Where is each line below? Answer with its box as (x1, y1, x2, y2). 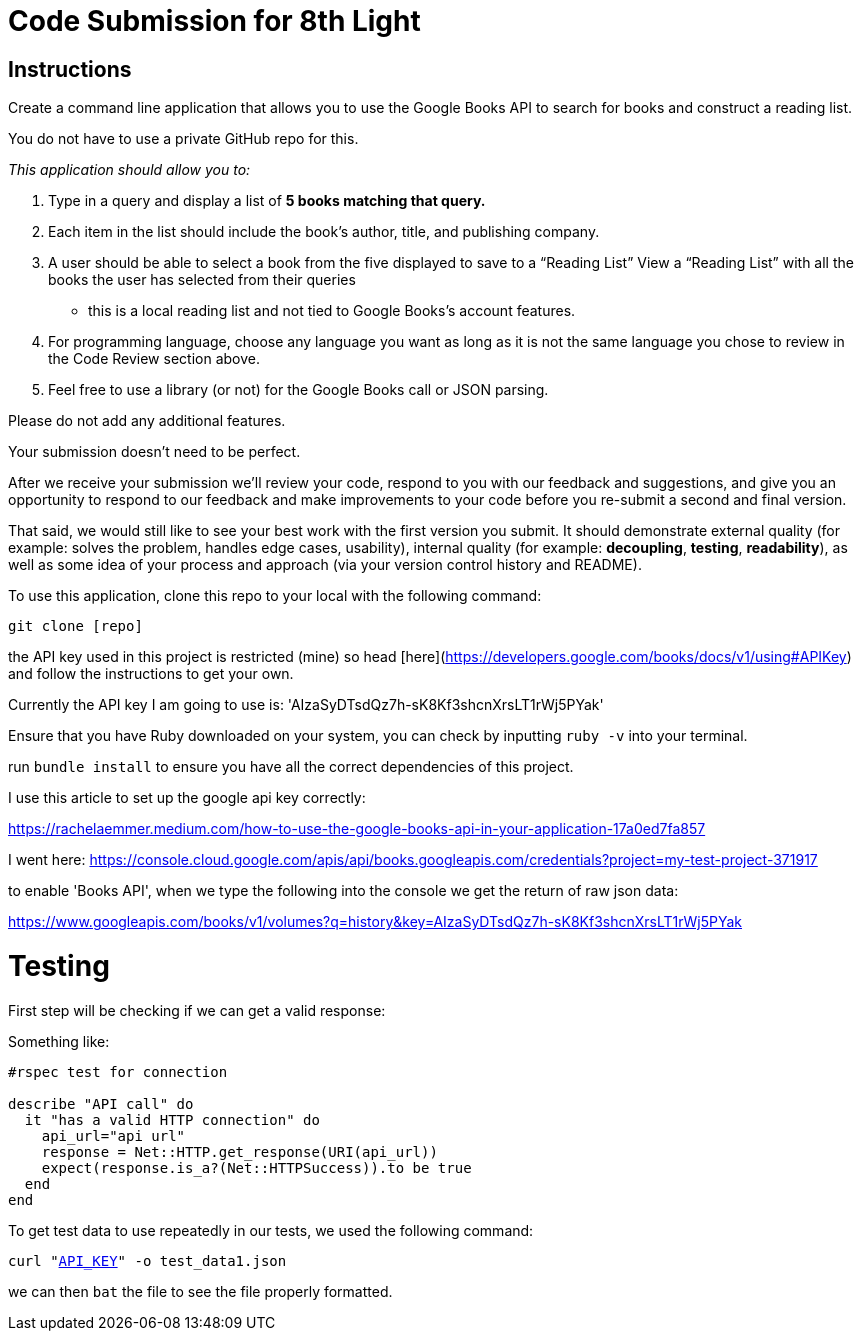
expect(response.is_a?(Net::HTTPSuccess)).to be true (41, 1159, 472, 1176)
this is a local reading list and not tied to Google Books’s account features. (88, 302, 576, 320)
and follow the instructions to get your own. (8, 665, 294, 683)
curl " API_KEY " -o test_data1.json (8, 1252, 287, 1269)
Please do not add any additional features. (8, 412, 286, 430)
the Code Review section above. (48, 350, 260, 368)
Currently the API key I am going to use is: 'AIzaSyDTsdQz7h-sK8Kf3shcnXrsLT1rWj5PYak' (8, 696, 604, 714)
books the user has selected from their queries (48, 271, 356, 289)
